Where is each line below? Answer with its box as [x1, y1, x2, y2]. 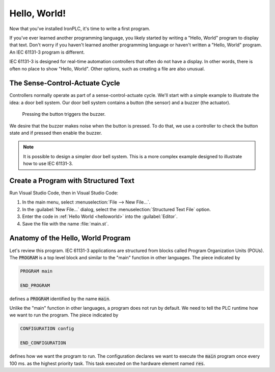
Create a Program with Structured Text [9, 176, 134, 185]
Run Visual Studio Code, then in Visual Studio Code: [9, 190, 119, 196]
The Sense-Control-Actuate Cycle [9, 79, 120, 88]
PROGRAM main [20, 268, 53, 274]
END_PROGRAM [20, 282, 50, 288]
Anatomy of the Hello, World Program [9, 234, 131, 242]
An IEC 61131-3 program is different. [9, 49, 85, 55]
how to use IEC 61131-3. [23, 161, 73, 167]
